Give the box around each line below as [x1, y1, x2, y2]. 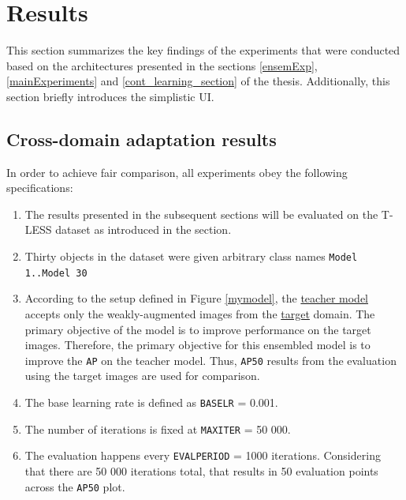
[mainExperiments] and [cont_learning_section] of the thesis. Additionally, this [6, 73, 390, 89]
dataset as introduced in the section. [55, 221, 232, 238]
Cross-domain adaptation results [6, 126, 277, 151]
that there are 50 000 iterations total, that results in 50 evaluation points [24, 462, 378, 479]
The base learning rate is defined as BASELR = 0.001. [24, 394, 278, 411]
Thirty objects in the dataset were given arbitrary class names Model [24, 248, 358, 265]
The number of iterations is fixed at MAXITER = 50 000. [24, 420, 291, 437]
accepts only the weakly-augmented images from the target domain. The [24, 305, 375, 321]
